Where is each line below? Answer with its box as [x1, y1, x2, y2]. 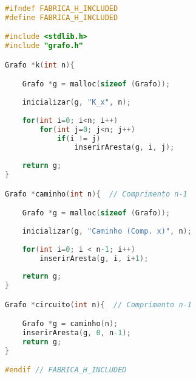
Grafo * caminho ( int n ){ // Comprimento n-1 [5, 189, 188, 198]
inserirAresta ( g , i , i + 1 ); [39, 254, 149, 263]
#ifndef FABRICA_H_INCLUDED [5, 4, 118, 13]
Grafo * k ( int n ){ [5, 60, 75, 69]
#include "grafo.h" [5, 41, 83, 50]
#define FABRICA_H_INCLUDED [5, 13, 118, 22]
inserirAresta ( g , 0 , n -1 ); [22, 329, 131, 338]
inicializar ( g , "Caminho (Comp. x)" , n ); [22, 226, 192, 235]
